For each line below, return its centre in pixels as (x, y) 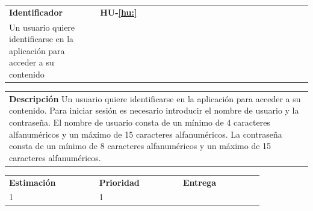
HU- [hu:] (119, 12)
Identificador (36, 12)
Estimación (33, 182)
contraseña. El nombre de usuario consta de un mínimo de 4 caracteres (140, 122)
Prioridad (119, 182)
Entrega (200, 182)
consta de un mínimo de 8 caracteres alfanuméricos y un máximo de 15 (140, 146)
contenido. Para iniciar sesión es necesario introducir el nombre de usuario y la (154, 110)
